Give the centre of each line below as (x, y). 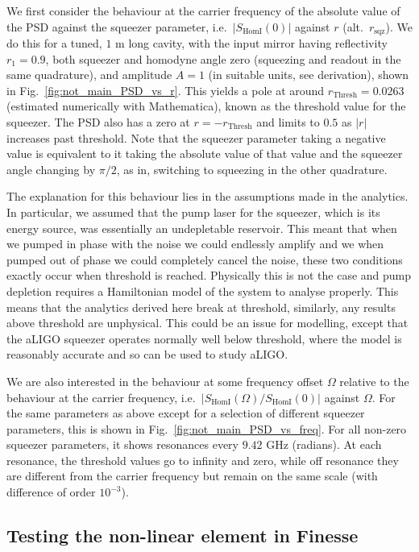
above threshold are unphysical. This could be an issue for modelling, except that (207, 323)
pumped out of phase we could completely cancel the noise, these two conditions (205, 259)
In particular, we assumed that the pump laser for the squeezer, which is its (193, 212)
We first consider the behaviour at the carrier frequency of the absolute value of (203, 10)
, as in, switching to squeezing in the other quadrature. (252, 169)
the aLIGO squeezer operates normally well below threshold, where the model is (204, 338)
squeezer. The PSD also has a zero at (98, 122)
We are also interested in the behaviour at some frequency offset (165, 381)
